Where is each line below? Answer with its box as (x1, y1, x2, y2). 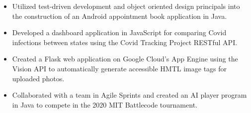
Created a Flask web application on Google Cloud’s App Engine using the (12, 54, 238, 64)
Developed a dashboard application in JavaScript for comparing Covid (12, 27, 227, 38)
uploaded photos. (12, 73, 65, 83)
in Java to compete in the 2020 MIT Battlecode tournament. (12, 99, 197, 110)
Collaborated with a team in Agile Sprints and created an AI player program (12, 90, 247, 100)
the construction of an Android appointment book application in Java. (12, 10, 227, 21)
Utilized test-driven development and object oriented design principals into (12, 1, 240, 11)
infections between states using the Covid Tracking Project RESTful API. (12, 37, 238, 47)
